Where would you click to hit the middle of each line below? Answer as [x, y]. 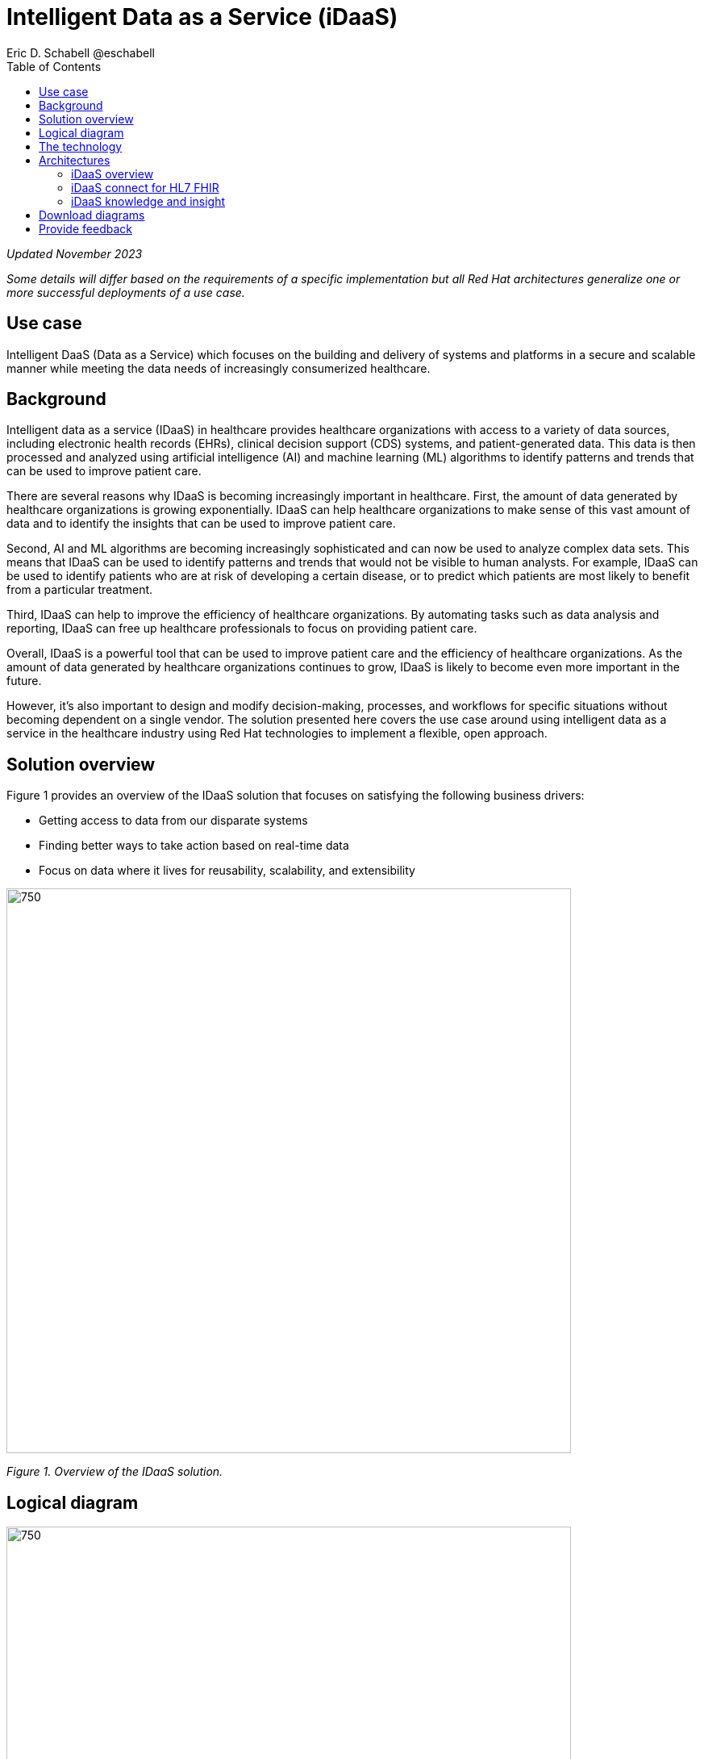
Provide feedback [85, 228]
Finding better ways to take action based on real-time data [194, 846]
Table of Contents [54, 66]
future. [24, 681]
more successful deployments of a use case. [126, 292]
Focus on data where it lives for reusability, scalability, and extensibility [227, 871]
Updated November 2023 [75, 253]
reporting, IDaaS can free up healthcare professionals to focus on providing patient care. [242, 629]
